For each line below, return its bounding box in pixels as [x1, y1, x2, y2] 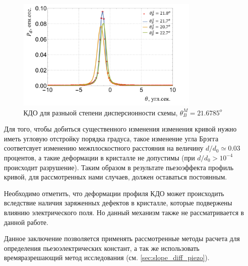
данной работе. [4, 217, 48, 227]
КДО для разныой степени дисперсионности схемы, [23, 107, 178, 117]
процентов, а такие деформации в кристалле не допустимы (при [4, 152, 195, 162]
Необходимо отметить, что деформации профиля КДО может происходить [4, 188, 224, 198]
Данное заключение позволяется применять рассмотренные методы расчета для [4, 233, 240, 244]
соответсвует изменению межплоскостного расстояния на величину [4, 143, 204, 153]
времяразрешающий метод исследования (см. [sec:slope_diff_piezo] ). [4, 252, 209, 263]
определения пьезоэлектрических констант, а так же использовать [4, 243, 200, 253]
